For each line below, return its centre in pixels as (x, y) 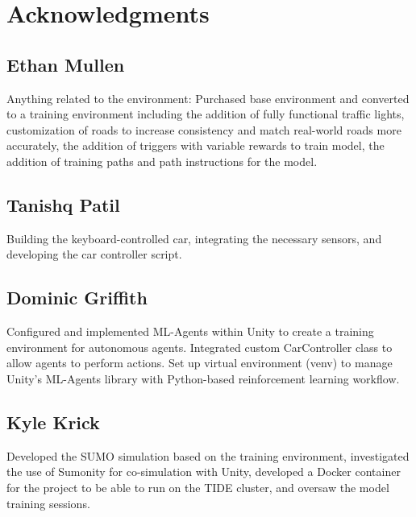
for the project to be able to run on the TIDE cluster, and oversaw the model (198, 487)
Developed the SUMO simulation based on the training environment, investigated (208, 455)
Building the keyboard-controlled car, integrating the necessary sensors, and (194, 238)
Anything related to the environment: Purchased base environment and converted (208, 98)
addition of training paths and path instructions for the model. (162, 161)
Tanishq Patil (63, 204)
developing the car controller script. (94, 254)
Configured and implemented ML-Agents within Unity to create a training (190, 331)
